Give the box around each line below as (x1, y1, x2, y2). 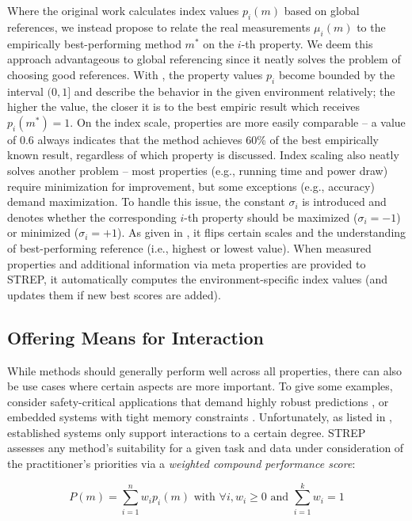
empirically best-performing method (7, 35, 181, 51)
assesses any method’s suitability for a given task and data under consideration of (7, 439, 404, 456)
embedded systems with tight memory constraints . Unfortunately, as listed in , (7, 409, 392, 425)
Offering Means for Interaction (7, 325, 265, 349)
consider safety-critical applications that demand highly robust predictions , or (7, 393, 389, 409)
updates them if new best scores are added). (7, 286, 221, 302)
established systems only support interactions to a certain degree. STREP (7, 424, 366, 440)
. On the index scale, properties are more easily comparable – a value (70, 113, 406, 130)
